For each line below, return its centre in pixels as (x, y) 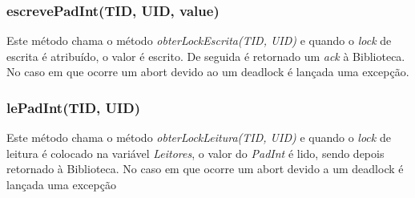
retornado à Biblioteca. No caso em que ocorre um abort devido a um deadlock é (205, 169)
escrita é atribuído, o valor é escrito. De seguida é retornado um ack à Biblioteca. (206, 56)
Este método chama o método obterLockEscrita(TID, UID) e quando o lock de (199, 40)
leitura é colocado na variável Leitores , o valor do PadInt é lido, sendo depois (195, 153)
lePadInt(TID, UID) (73, 107)
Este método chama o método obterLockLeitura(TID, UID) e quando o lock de (199, 137)
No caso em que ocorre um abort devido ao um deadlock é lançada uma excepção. (208, 72)
